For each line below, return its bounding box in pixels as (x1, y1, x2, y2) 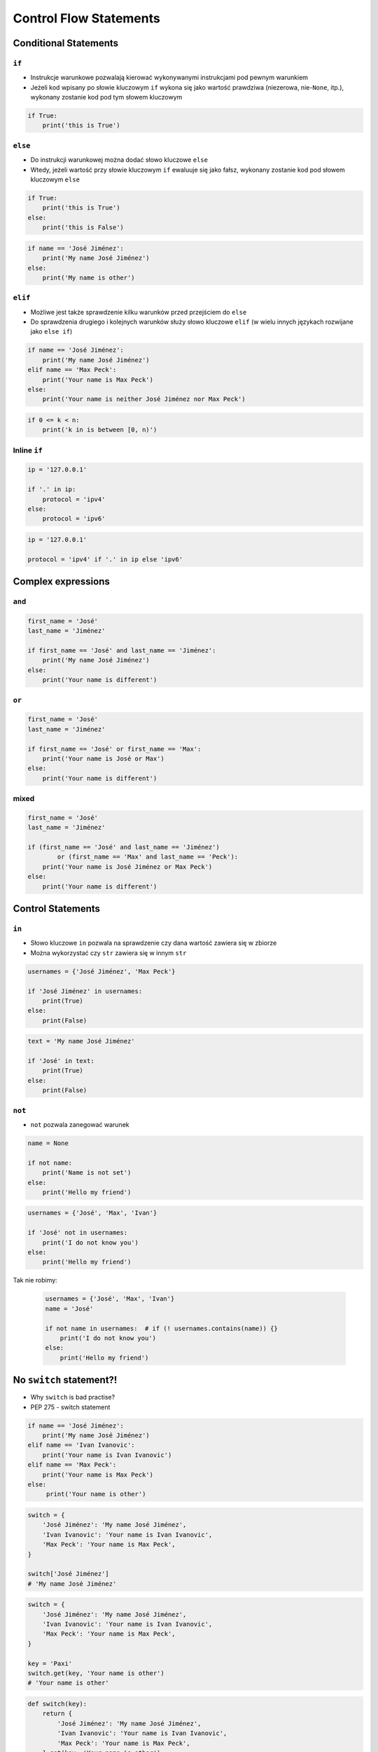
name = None (27, 1139, 69, 1147)
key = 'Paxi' (27, 1659, 73, 1667)
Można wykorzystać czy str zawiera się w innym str (30, 948, 187, 957)
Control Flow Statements (13, 11, 160, 26)
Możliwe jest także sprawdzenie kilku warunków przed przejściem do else (30, 308, 247, 316)
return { (42, 1710, 73, 1718)
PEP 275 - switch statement (30, 1402, 111, 1411)
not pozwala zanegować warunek (30, 1120, 129, 1128)
